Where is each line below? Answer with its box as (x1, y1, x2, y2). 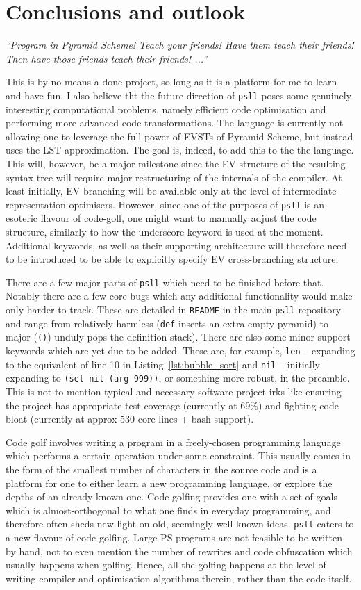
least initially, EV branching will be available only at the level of (6, 183, 280, 198)
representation (6, 197, 66, 211)
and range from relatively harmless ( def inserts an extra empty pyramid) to (6, 316, 329, 330)
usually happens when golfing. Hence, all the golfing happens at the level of (6, 557, 326, 572)
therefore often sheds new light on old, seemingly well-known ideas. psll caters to (6, 516, 354, 531)
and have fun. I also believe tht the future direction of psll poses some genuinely (6, 88, 352, 102)
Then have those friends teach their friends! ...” (6, 51, 208, 65)
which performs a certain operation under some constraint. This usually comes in (6, 448, 351, 463)
